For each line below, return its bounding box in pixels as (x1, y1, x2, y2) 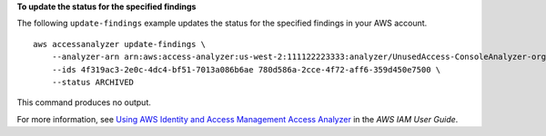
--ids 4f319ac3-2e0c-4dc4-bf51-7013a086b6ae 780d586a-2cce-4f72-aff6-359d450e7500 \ (51, 64, 441, 74)
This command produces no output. (16, 97, 152, 108)
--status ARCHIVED (51, 77, 135, 87)
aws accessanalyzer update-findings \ (33, 39, 207, 49)
